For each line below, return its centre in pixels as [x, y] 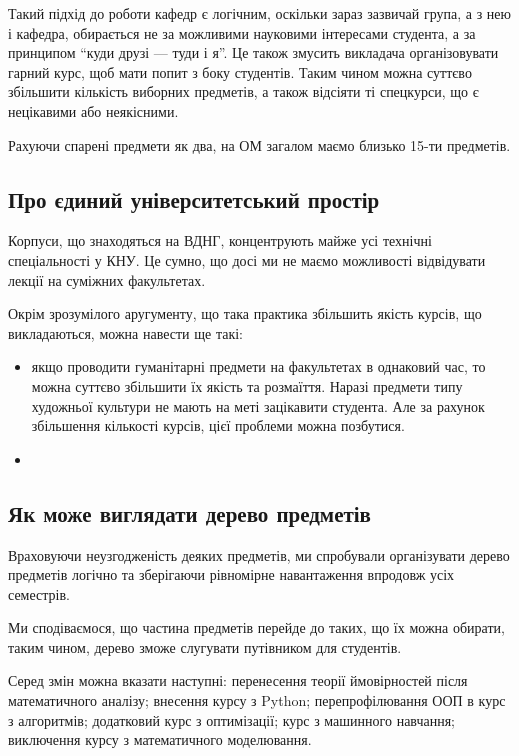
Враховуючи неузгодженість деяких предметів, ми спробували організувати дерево [259, 554]
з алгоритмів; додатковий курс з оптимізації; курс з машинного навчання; [232, 719]
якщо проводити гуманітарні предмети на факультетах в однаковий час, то [258, 366]
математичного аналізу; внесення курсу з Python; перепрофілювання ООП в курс [257, 700]
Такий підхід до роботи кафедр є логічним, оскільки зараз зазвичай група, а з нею [260, 13]
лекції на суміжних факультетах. [107, 279]
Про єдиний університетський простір [194, 198]
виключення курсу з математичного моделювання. [160, 739]
